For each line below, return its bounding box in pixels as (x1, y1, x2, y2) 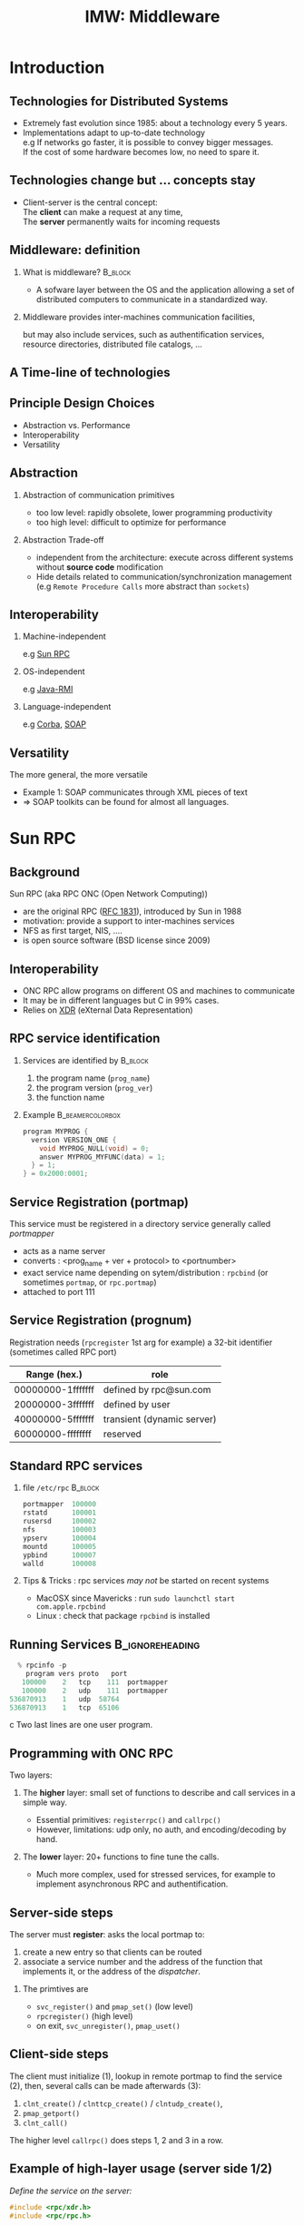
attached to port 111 (22, 1286, 95, 1297)
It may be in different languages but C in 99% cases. (22, 995, 220, 1006)
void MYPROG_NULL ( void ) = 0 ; (39, 1143, 150, 1153)
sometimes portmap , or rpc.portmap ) (22, 1277, 157, 1288)
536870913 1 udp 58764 (9, 1694, 120, 1703)
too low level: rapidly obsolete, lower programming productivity (35, 506, 273, 518)
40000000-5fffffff (14, 1413, 95, 1426)
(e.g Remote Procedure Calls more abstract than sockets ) (35, 581, 250, 592)
